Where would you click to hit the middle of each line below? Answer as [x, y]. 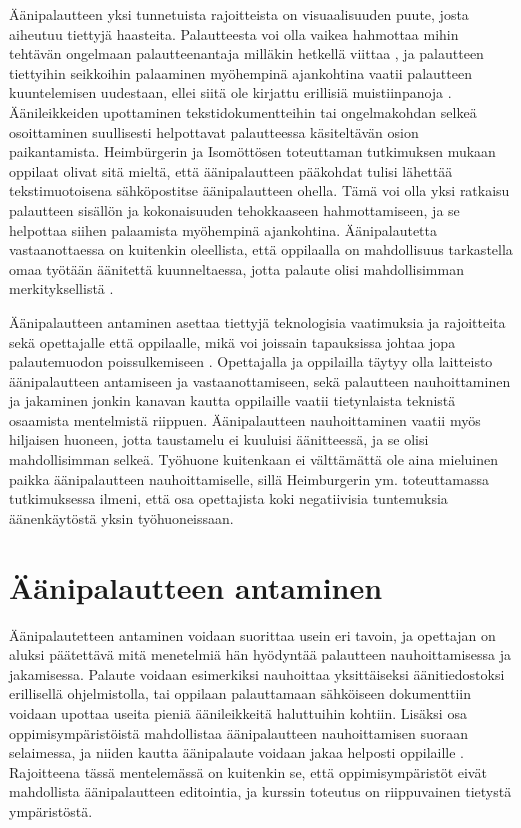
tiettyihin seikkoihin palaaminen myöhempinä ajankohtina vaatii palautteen [240, 72]
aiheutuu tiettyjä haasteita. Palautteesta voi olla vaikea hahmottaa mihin [234, 33]
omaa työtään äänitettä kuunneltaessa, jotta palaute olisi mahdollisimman [236, 268]
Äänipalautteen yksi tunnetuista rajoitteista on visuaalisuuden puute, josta [239, 14]
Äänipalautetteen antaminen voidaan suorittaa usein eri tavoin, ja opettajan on [252, 634]
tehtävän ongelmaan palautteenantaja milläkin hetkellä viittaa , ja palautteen [246, 53]
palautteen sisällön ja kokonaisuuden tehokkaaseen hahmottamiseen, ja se [234, 209]
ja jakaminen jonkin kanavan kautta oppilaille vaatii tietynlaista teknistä [232, 400]
